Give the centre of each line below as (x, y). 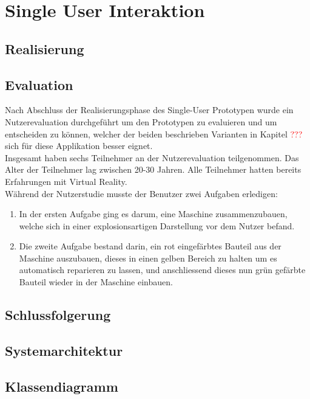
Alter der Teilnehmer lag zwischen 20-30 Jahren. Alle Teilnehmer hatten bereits (153, 169)
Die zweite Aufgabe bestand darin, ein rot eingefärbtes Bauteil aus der (150, 246)
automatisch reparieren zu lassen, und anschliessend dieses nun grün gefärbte (162, 270)
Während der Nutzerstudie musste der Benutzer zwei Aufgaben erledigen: (141, 193)
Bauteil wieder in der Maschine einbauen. (96, 282)
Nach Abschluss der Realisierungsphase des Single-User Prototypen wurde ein (149, 110)
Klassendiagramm (62, 386)
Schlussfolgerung (58, 315)
